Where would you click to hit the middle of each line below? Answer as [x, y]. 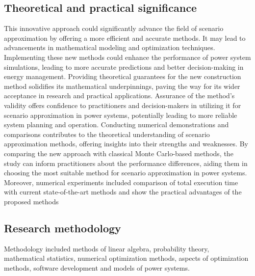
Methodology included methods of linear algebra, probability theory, [107, 248]
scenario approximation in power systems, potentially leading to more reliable [121, 115]
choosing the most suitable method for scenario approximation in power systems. [126, 173]
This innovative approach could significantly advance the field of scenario [114, 28]
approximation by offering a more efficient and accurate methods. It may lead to [125, 38]
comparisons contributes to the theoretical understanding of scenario [107, 134]
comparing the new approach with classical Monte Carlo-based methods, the [119, 153]
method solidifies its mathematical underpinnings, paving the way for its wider [122, 86]
